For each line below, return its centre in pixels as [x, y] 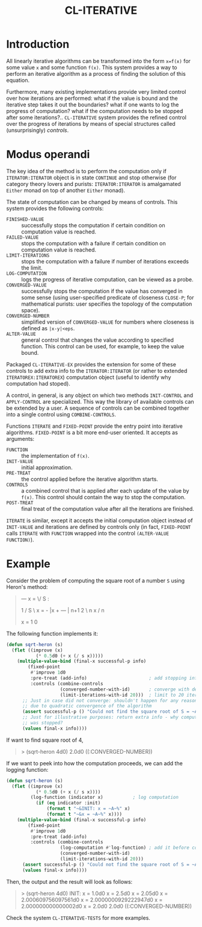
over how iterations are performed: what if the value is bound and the [92, 98]
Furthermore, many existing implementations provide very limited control [96, 91]
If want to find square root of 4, [45, 740]
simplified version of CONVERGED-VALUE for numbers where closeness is [108, 322]
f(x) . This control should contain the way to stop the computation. [103, 497]
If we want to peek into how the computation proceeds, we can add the [95, 763]
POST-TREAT [20, 503]
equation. [18, 80]
